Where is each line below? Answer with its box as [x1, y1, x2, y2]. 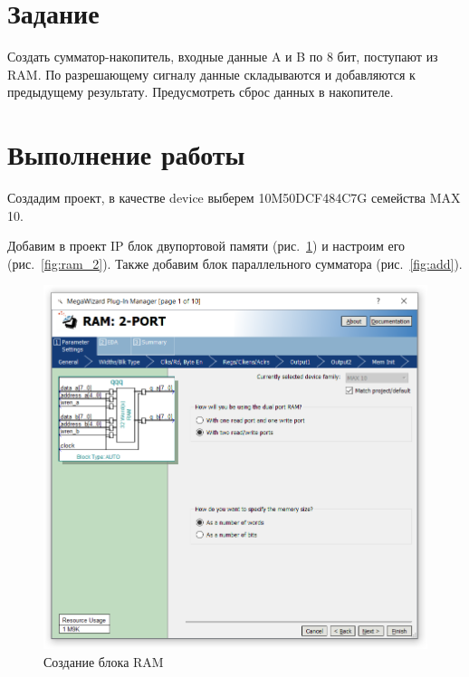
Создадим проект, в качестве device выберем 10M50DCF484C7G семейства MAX [7, 188, 461, 207]
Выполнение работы [7, 136, 245, 173]
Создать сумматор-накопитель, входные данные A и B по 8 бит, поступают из [7, 47, 438, 66]
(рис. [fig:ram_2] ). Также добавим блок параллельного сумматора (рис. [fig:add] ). [7, 253, 463, 272]
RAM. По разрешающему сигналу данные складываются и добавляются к [7, 64, 416, 83]
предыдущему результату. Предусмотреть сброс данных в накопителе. [7, 82, 394, 101]
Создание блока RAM [43, 652, 164, 671]
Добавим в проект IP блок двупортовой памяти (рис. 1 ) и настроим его [7, 236, 406, 255]
